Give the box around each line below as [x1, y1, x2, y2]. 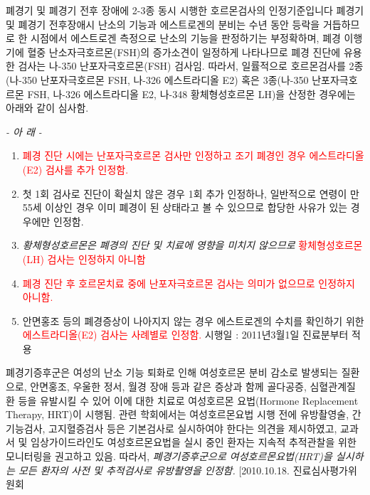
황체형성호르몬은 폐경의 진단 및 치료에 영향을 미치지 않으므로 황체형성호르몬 [22, 238, 363, 252]
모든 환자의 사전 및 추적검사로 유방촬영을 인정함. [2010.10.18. [18, 462, 290, 477]
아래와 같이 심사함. [6, 100, 89, 115]
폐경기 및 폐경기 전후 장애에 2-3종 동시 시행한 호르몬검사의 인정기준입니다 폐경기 [6, 3, 364, 17]
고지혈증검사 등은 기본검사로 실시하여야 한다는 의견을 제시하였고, [48, 420, 337, 435]
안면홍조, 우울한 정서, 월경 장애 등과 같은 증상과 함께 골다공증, [30, 379, 307, 394]
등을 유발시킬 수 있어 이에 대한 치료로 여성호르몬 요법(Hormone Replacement [18, 393, 359, 408]
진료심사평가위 [292, 462, 357, 477]
